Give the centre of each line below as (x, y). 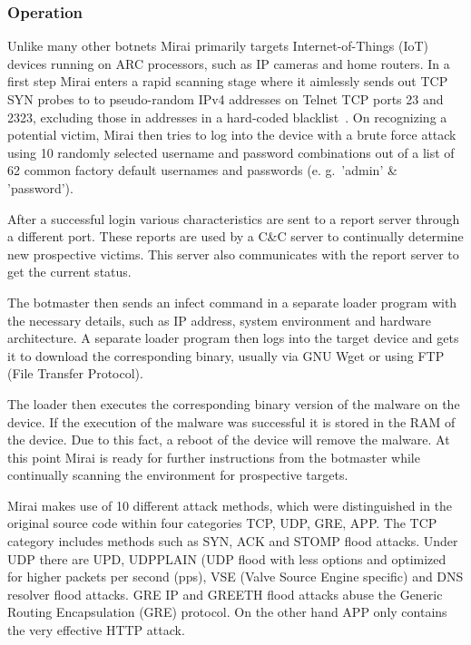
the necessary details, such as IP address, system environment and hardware (219, 320)
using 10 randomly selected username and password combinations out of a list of (231, 152)
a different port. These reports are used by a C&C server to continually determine (235, 236)
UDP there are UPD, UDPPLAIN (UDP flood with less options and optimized (227, 558)
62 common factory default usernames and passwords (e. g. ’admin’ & (202, 170)
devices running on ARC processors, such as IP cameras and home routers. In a (229, 63)
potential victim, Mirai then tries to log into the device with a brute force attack (232, 135)
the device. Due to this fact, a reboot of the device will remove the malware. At (229, 440)
